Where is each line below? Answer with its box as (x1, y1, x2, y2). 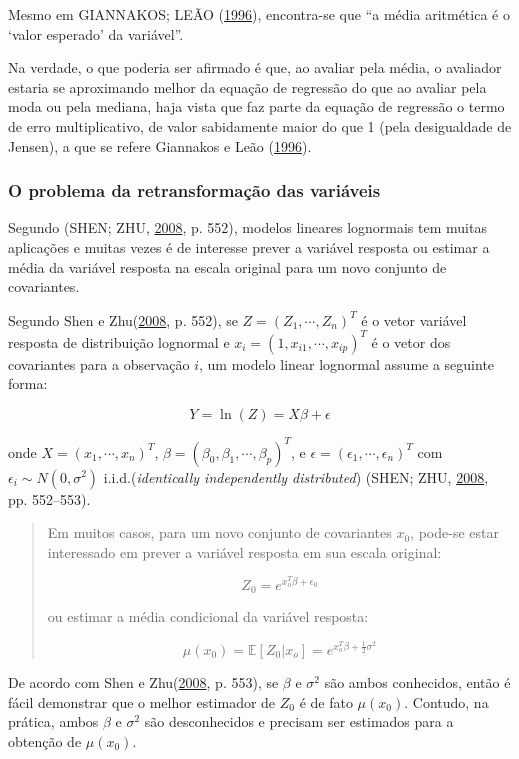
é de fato (299, 691, 353, 712)
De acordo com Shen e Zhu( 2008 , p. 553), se (8, 671, 279, 692)
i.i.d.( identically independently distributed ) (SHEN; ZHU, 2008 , (103, 466, 489, 487)
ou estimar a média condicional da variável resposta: (47, 606, 369, 627)
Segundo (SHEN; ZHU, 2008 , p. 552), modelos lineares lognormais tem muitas (8, 217, 487, 238)
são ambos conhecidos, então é (324, 671, 511, 692)
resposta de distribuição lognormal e (8, 331, 230, 352)
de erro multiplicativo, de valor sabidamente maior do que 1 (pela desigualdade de (8, 115, 512, 136)
